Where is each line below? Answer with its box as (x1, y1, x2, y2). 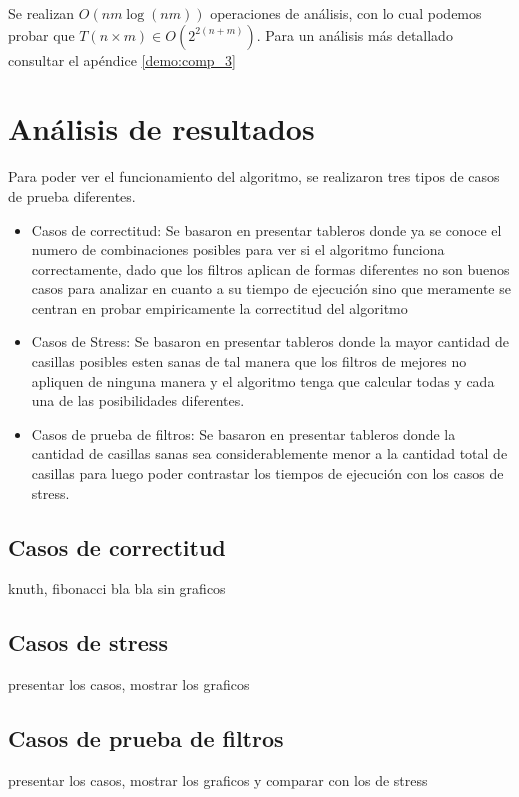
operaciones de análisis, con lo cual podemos (210, 3, 482, 23)
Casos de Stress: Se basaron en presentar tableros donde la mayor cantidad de (31, 331, 509, 352)
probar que (8, 24, 75, 45)
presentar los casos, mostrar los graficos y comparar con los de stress (8, 770, 428, 791)
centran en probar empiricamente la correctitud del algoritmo (31, 297, 408, 318)
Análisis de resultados (8, 108, 315, 149)
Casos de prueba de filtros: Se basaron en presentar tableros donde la (31, 423, 456, 444)
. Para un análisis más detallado (256, 24, 453, 45)
